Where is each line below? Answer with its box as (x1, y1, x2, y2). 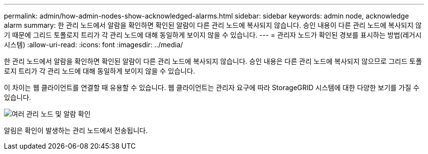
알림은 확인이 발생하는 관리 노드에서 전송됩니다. (4, 126, 148, 135)
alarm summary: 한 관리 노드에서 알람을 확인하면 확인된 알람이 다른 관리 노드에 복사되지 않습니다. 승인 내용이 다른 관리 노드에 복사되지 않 (4, 21, 422, 29)
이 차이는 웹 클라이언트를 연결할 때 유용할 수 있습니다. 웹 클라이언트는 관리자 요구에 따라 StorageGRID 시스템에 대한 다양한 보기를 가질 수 (4, 83, 420, 92)
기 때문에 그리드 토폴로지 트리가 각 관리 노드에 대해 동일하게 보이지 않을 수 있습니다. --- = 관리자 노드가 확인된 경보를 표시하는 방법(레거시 (4, 31, 422, 39)
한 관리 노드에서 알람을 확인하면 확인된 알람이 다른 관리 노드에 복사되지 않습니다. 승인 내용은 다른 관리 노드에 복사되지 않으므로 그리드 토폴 (4, 57, 422, 65)
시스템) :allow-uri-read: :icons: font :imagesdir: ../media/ (4, 40, 183, 49)
